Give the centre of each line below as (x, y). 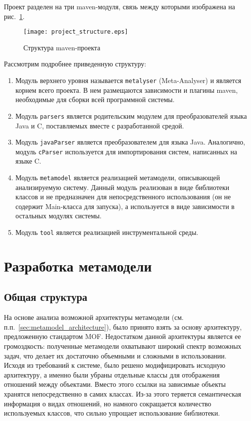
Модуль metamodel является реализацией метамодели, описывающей (118, 178)
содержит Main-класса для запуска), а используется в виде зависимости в (125, 206)
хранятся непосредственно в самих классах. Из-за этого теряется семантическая (123, 394)
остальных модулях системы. (58, 216)
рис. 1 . (14, 16)
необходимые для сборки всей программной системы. (95, 99)
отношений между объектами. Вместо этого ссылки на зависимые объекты (115, 384)
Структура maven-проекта (62, 47)
